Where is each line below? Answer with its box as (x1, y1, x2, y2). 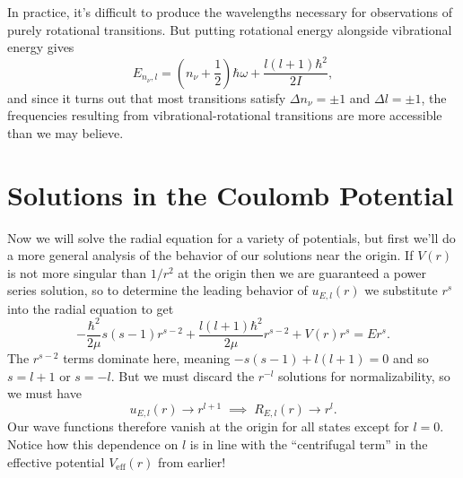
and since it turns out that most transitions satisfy (7, 88, 286, 107)
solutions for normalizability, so (278, 366, 450, 385)
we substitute (364, 281, 438, 300)
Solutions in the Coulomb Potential (7, 176, 454, 213)
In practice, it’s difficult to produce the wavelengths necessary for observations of (7, 3, 453, 21)
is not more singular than (7, 263, 147, 282)
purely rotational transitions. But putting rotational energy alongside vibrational (7, 20, 452, 39)
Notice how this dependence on (7, 434, 179, 453)
